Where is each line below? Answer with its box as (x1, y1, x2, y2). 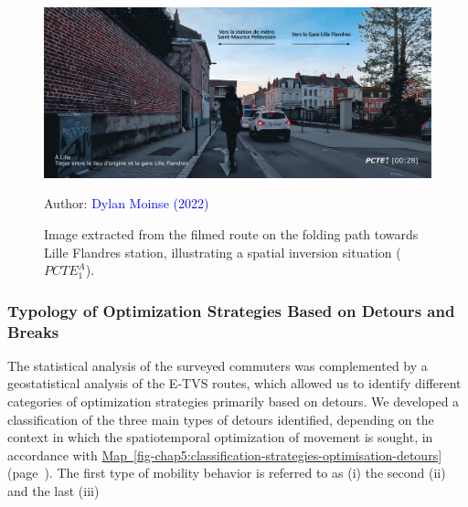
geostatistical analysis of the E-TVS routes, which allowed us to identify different (7, 374, 462, 393)
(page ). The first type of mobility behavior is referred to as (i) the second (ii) (7, 463, 446, 482)
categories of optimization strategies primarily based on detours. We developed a (7, 392, 460, 411)
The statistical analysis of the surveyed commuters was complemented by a (7, 355, 428, 375)
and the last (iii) (7, 481, 100, 500)
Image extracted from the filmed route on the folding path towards (44, 224, 419, 243)
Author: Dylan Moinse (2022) (44, 194, 209, 213)
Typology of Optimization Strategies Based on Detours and (7, 299, 455, 322)
